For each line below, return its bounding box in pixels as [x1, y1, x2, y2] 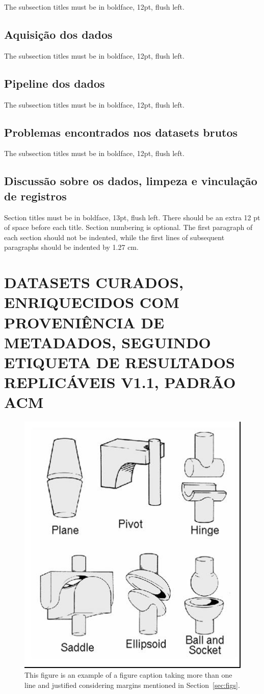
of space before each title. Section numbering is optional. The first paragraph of [4, 222, 253, 233]
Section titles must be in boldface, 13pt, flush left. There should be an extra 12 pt [4, 212, 260, 222]
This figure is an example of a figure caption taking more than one [24, 670, 232, 680]
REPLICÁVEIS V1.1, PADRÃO [4, 372, 236, 393]
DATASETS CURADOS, [4, 272, 183, 293]
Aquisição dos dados [4, 26, 113, 42]
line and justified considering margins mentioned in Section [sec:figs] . [24, 679, 240, 690]
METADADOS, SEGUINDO [4, 331, 211, 352]
